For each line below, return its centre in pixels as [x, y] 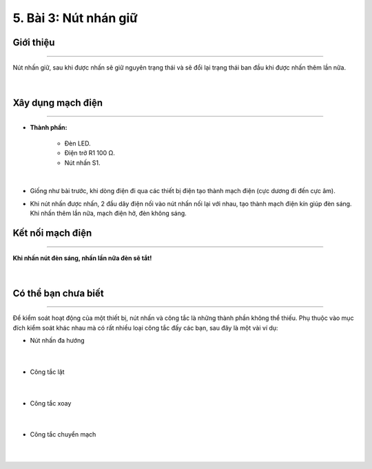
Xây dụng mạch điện [58, 102]
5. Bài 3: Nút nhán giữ [75, 18]
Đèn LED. [77, 143]
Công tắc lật [47, 372]
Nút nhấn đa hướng [58, 341]
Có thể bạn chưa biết [58, 293]
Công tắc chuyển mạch [63, 435]
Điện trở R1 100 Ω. [90, 153]
